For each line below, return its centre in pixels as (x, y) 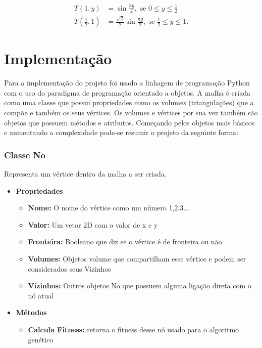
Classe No (25, 155)
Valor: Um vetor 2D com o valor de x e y (93, 224)
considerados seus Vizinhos (69, 268)
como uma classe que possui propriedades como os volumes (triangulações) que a (129, 102)
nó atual (41, 295)
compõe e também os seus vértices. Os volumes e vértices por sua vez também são (131, 113)
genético (41, 339)
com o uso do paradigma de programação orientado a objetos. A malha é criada (127, 92)
